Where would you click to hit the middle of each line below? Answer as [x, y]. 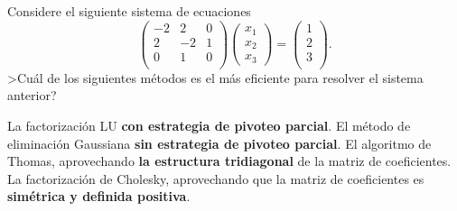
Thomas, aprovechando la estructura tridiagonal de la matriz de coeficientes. [229, 161]
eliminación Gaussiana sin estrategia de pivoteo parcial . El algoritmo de [219, 143]
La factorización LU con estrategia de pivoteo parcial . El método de [209, 125]
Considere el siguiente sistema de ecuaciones [129, 11]
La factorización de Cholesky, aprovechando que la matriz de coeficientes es [216, 178]
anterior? [32, 95]
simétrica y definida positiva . [99, 196]
